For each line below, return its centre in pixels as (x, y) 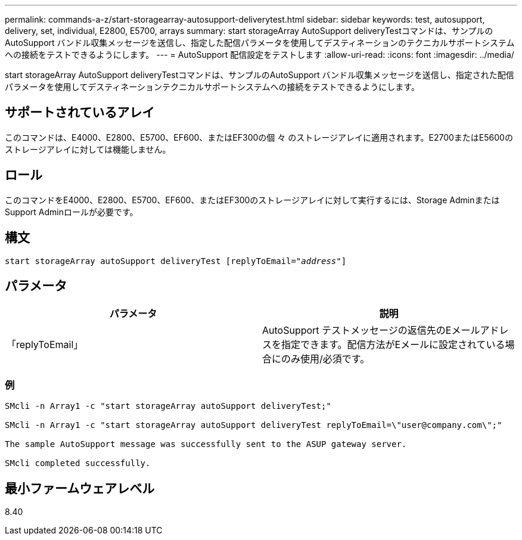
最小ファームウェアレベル (80, 488)
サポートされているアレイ (80, 113)
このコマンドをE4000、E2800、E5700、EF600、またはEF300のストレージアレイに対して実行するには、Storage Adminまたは (252, 200)
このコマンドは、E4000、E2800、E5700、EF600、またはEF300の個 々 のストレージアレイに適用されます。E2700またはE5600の (259, 137)
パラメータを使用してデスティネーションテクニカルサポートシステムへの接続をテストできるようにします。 (212, 87)
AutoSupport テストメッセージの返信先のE (357, 330)
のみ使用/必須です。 (326, 359)
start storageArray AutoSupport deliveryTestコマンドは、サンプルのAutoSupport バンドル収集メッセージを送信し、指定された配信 (260, 75)
